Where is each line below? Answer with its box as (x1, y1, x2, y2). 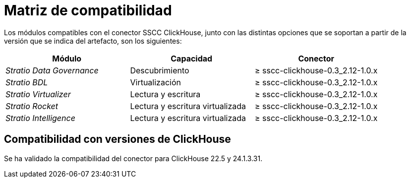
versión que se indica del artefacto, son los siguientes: (4, 36, 182, 45)
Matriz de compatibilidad (4, 2, 172, 19)
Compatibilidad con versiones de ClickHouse (4, 133, 231, 146)
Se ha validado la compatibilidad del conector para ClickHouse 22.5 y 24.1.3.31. (4, 154, 263, 163)
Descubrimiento (130, 65, 189, 75)
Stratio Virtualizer (5, 89, 71, 99)
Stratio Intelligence (5, 113, 75, 123)
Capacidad (171, 53, 213, 63)
